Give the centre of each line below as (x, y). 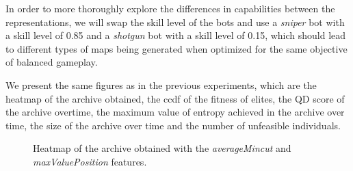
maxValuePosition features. (90, 161)
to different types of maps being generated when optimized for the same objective (176, 48)
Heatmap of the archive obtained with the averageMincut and (162, 148)
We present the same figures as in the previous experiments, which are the (161, 84)
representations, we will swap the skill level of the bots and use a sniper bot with (175, 22)
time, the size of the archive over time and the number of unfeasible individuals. (173, 125)
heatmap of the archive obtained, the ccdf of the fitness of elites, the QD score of (175, 98)
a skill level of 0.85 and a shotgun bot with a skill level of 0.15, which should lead (176, 35)
